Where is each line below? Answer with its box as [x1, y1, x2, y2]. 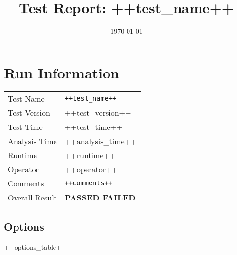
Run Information [4, 62, 119, 82]
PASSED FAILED [64, 191, 136, 203]
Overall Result [8, 191, 57, 203]
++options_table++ [4, 241, 67, 252]
